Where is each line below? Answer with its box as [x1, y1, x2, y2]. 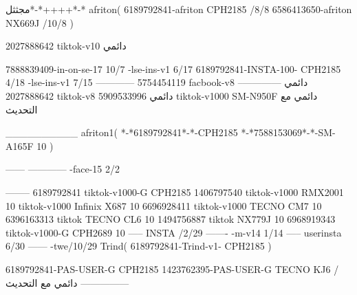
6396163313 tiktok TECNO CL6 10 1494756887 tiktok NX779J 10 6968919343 [6, 212, 336, 226]
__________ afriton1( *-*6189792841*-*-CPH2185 [6, 125, 238, 140]
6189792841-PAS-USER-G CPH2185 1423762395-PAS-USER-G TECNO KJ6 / [6, 261, 339, 276]
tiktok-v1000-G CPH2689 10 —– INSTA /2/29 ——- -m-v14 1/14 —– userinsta [6, 225, 342, 239]
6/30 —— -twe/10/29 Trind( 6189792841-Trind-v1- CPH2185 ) [6, 239, 272, 253]
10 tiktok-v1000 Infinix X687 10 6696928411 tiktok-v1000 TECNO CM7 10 [6, 198, 322, 212]
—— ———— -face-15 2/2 [6, 162, 120, 176]
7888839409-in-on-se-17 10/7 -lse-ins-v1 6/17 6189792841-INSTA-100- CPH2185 [6, 61, 341, 76]
